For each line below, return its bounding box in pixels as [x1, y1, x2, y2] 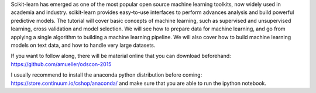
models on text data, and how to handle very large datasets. [11, 42, 156, 49]
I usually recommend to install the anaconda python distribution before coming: [11, 71, 202, 78]
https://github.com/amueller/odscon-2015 [11, 60, 112, 67]
